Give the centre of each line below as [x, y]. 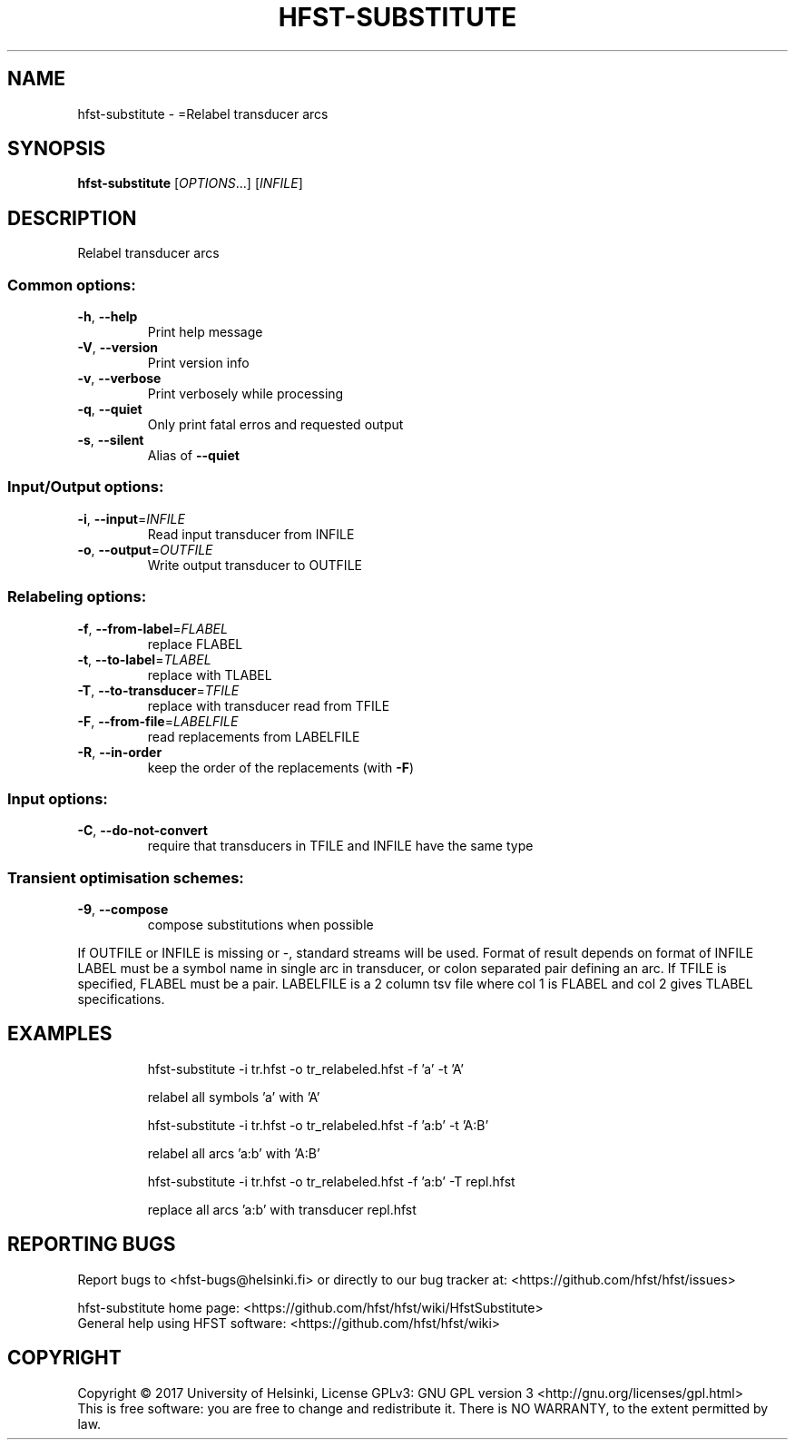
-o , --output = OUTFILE [145, 549]
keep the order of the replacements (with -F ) [281, 767]
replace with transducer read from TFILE [269, 705]
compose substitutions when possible [260, 925]
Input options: [58, 798]
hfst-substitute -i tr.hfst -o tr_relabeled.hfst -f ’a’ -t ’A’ [305, 1068]
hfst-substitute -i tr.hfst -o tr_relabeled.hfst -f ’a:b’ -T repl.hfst [331, 1181]
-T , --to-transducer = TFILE [158, 690]
